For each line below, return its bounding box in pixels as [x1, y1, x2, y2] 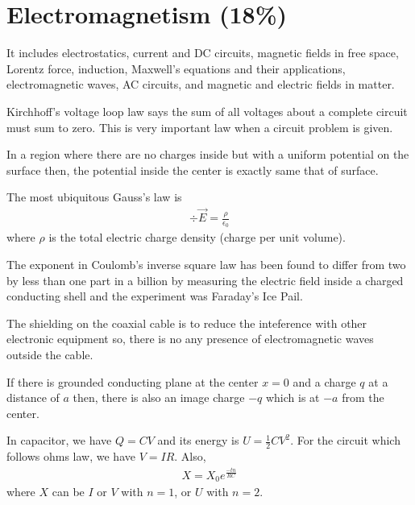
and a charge [293, 373, 356, 390]
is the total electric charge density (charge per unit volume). [48, 229, 346, 246]
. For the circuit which [290, 432, 400, 449]
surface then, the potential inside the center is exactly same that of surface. [6, 161, 379, 178]
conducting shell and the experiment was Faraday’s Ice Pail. [6, 288, 303, 304]
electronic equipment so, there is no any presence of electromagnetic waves [6, 330, 374, 347]
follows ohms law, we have [6, 448, 135, 465]
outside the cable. [6, 346, 93, 362]
